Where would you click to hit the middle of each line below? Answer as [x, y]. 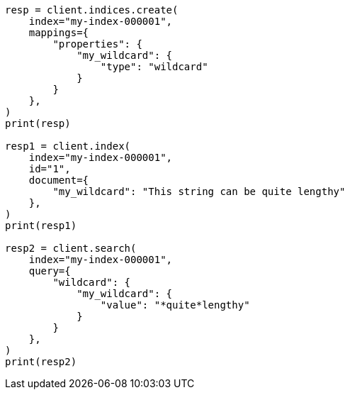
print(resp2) [41, 362]
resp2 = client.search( [71, 248]
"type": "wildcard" [154, 67]
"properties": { [97, 44]
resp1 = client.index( [68, 146]
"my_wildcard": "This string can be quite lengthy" [199, 191]
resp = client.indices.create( [92, 10]
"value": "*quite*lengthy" [175, 305]
